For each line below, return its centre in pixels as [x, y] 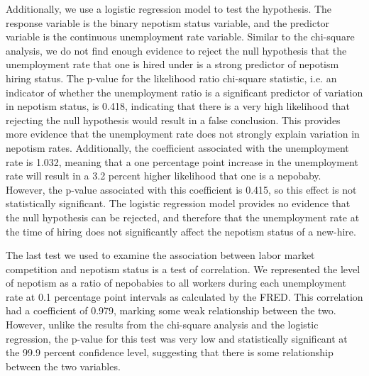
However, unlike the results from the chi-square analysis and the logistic [162, 325]
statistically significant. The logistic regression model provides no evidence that [178, 203]
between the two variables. [63, 366]
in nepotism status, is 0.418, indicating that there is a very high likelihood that [178, 106]
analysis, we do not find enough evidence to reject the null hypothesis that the [176, 50]
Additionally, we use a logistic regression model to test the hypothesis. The [169, 9]
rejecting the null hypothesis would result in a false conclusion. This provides [173, 120]
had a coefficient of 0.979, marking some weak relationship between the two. [171, 310]
